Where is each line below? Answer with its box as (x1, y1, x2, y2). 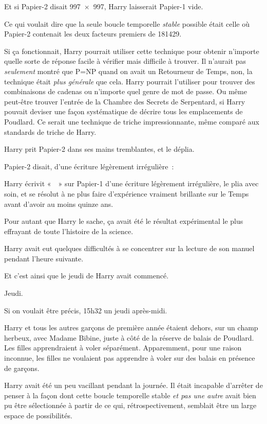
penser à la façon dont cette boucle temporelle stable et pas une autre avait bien (4, 390, 256, 400)
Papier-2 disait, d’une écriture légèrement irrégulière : (4, 161, 174, 171)
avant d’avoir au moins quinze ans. (4, 198, 113, 209)
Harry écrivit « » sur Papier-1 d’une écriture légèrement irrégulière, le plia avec (4, 178, 259, 189)
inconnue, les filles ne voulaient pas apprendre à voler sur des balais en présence (4, 352, 255, 363)
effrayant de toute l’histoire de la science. (4, 225, 133, 236)
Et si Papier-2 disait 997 (4, 1, 81, 11)
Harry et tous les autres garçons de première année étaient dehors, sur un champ (4, 322, 258, 333)
